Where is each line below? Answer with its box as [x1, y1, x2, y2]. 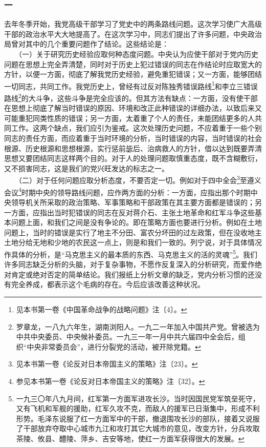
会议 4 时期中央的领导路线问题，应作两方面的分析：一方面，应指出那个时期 [4, 185, 251, 197]
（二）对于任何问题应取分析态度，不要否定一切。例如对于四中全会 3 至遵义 [18, 173, 261, 186]
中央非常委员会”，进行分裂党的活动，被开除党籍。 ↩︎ [27, 341, 201, 352]
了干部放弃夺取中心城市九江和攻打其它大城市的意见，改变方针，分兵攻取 [16, 423, 260, 434]
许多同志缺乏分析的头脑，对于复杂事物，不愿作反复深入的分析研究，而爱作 [4, 259, 255, 270]
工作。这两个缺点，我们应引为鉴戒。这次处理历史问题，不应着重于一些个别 [11, 123, 262, 133]
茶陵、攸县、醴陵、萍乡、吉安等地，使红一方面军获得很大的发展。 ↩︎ [16, 433, 245, 443]
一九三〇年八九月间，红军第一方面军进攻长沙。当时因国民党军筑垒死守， [16, 393, 260, 403]
